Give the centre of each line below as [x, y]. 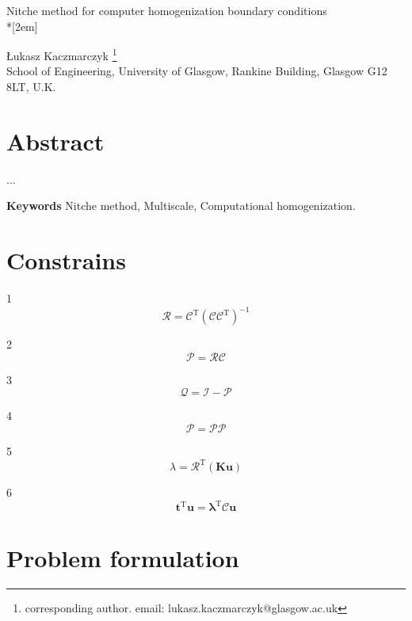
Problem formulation [123, 558]
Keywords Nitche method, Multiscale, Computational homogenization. [181, 206]
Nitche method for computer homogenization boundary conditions [167, 10]
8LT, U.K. [31, 87]
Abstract [55, 141]
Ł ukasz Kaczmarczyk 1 [62, 54]
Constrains [66, 260]
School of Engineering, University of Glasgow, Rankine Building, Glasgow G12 [197, 71]
